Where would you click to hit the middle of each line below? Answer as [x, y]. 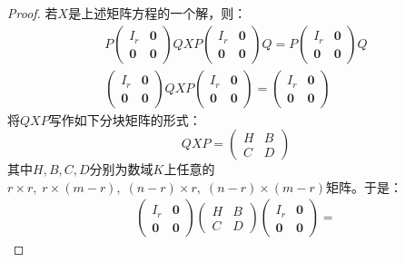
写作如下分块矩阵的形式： [125, 119]
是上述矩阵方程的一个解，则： [158, 13]
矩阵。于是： [365, 186]
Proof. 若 [33, 13]
